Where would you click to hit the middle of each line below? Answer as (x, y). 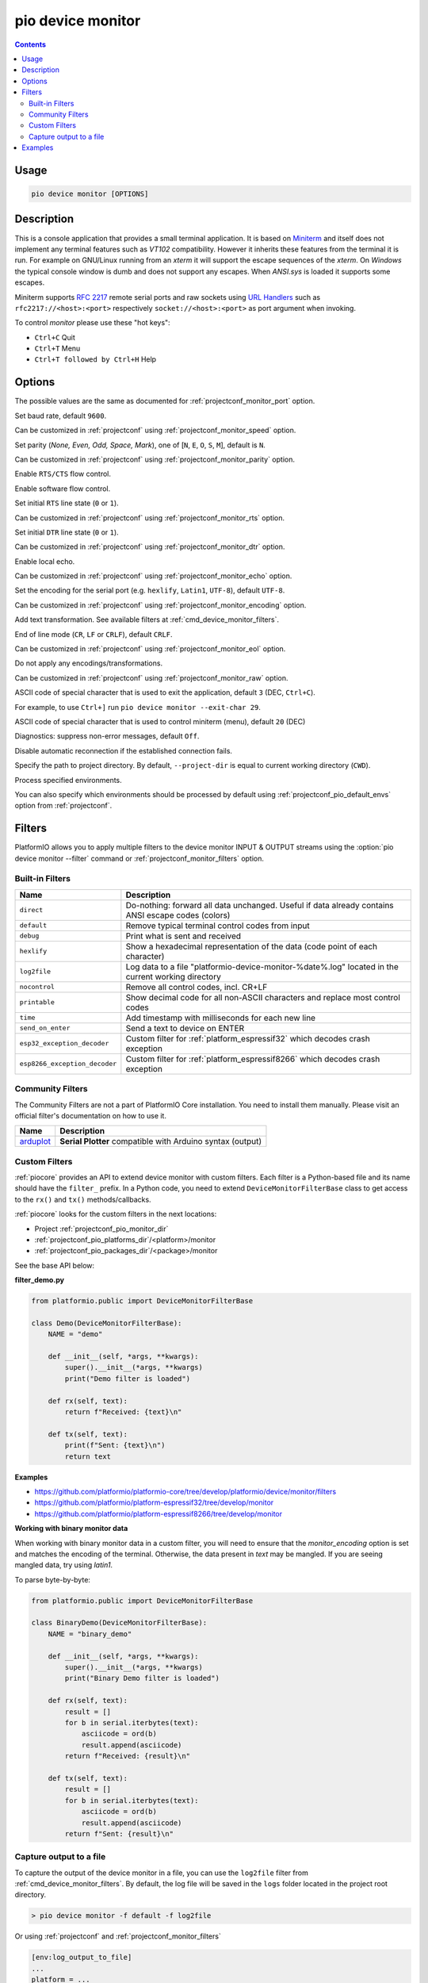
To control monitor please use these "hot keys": (92, 323)
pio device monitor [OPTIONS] (90, 194)
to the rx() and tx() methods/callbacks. (83, 1199)
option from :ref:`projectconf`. (63, 806)
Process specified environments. (68, 780)
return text (88, 1456)
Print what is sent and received (183, 936)
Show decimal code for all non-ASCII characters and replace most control (263, 997)
